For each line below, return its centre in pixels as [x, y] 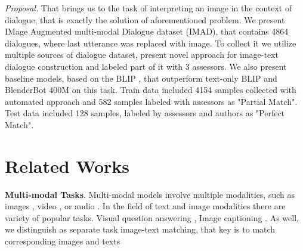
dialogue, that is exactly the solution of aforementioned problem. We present [145, 19]
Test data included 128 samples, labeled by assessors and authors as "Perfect [145, 113]
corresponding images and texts [63, 241]
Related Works [67, 165]
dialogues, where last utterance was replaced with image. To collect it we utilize [151, 43]
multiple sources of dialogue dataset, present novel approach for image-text [142, 55]
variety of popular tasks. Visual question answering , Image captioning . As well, [152, 217]
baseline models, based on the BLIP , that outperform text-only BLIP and [141, 78]
